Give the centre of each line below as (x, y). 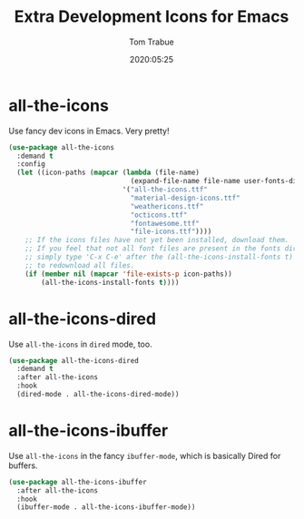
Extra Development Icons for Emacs (152, 17)
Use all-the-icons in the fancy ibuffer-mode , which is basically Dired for (145, 455)
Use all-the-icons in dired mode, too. (80, 344)
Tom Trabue (152, 42)
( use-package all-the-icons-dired (74, 360)
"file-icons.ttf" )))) (171, 232)
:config (31, 164)
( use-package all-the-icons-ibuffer (78, 482)
